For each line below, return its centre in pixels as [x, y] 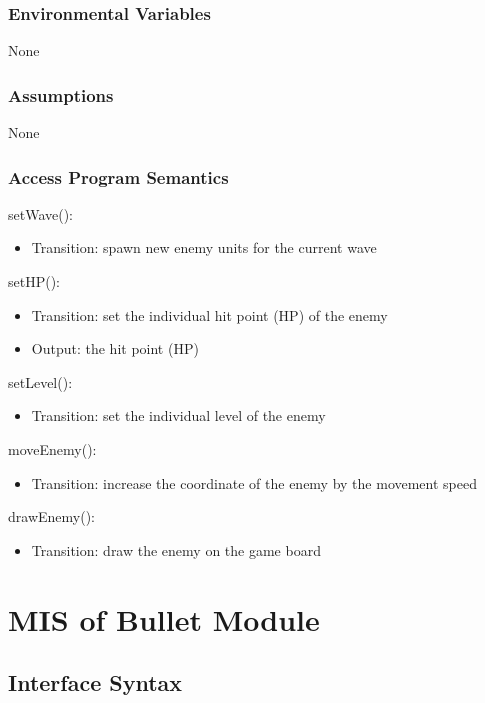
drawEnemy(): [51, 516]
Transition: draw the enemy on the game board [176, 549]
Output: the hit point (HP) [115, 348]
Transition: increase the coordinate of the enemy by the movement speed [254, 482]
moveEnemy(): [52, 449]
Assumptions [61, 94]
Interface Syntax [95, 682]
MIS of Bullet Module [164, 618]
